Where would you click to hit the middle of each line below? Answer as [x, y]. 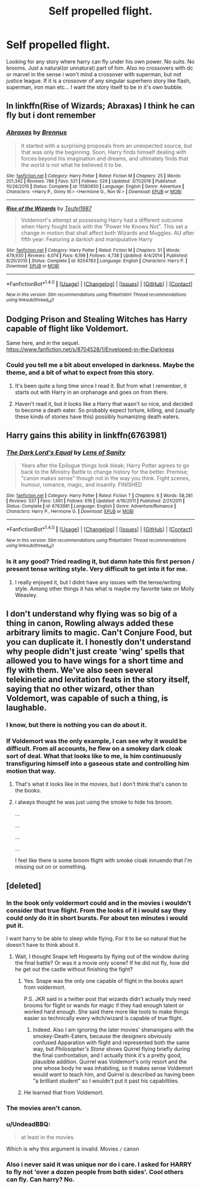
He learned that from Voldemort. [64, 1092]
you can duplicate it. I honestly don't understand [99, 642]
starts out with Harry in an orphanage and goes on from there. [92, 392]
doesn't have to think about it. [43, 944]
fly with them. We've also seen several [80, 671]
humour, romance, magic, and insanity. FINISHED [81, 484]
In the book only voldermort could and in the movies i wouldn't [99, 903]
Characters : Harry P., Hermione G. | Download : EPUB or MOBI [70, 512]
